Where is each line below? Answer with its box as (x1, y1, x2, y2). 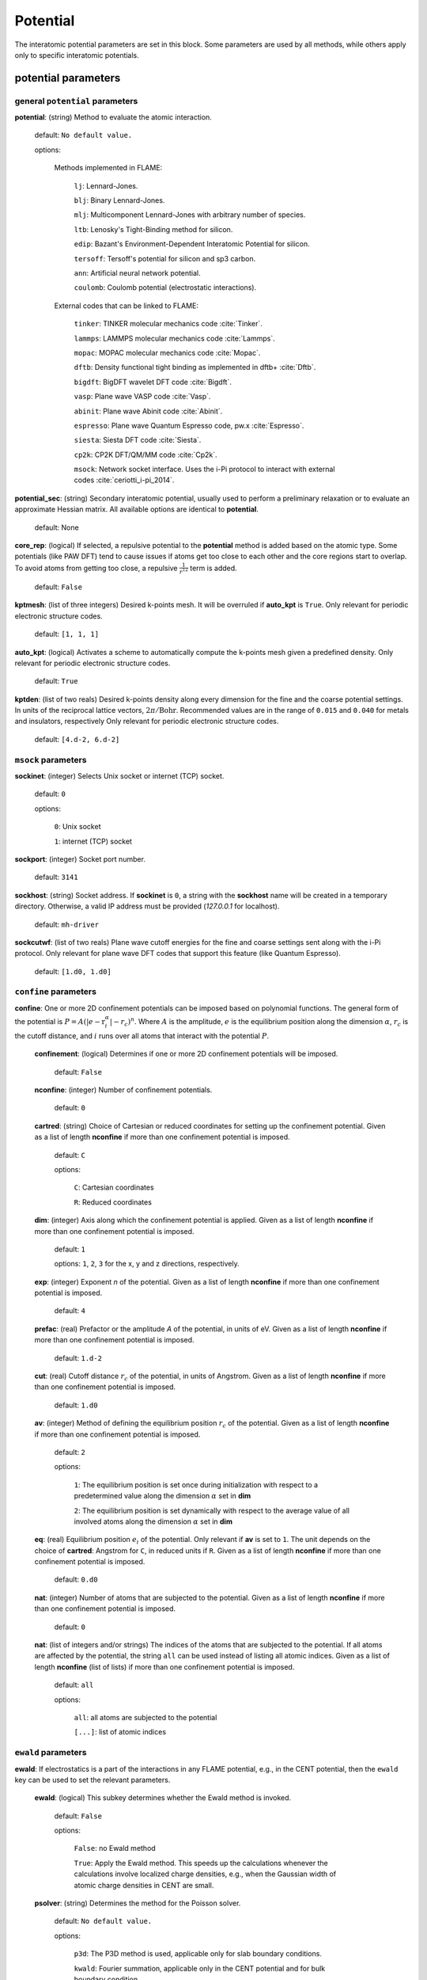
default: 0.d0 (54, 1574, 98, 1584)
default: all (54, 1680, 94, 1690)
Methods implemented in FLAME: (54, 163, 163, 173)
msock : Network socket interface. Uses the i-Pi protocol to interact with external (74, 464, 335, 474)
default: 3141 (34, 872, 78, 882)
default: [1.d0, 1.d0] (34, 966, 112, 976)
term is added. (190, 563, 237, 573)
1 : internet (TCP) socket (54, 836, 132, 846)
